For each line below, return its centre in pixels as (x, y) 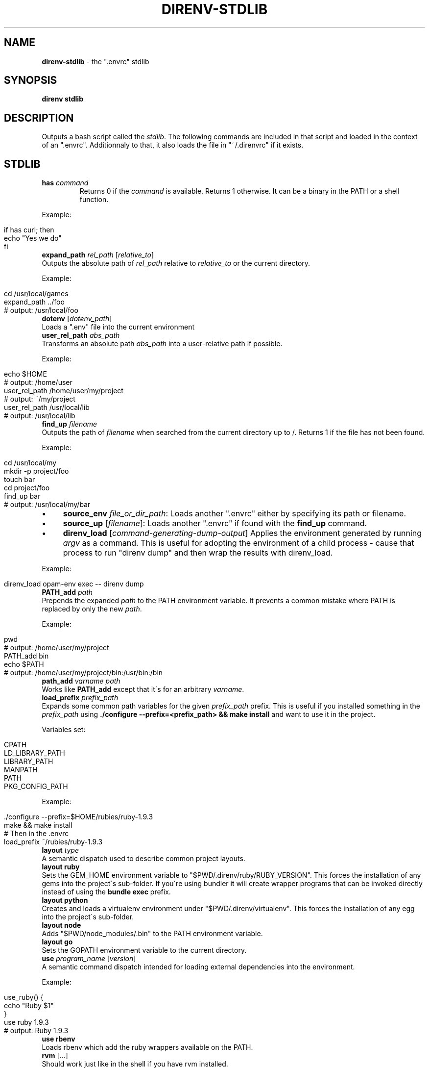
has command (65, 183)
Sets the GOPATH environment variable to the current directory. (144, 950)
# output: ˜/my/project (40, 399)
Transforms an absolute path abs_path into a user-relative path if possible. (162, 344)
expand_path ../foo (34, 302)
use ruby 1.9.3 (26, 1022)
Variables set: (64, 730)
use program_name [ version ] (89, 959)
